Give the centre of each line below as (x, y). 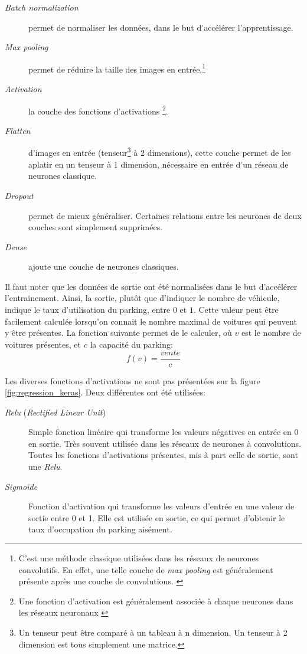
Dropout (19, 195)
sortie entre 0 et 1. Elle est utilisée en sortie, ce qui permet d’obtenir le (157, 517)
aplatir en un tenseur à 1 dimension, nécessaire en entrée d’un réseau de (159, 164)
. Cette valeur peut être (236, 310)
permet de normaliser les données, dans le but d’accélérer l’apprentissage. (161, 27)
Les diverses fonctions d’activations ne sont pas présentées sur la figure (133, 380)
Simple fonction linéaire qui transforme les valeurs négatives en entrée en (160, 432)
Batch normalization (42, 7)
